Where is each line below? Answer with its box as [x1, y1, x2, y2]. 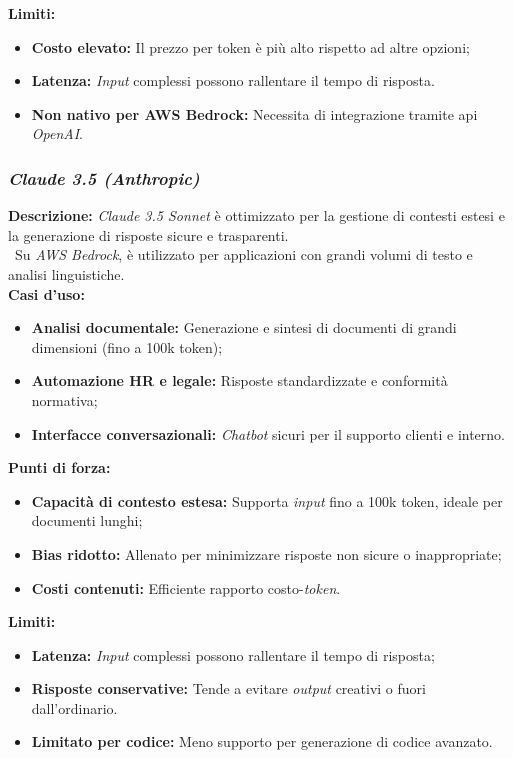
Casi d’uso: [8, 283, 85, 304]
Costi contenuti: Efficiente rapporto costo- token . [31, 577, 341, 598]
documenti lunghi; [31, 510, 143, 531]
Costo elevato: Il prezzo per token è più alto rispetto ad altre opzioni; [31, 36, 470, 57]
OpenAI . [31, 123, 83, 144]
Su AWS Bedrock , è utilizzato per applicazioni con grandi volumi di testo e [14, 244, 473, 265]
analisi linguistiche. [8, 263, 125, 284]
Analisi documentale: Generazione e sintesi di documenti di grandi [31, 317, 457, 338]
